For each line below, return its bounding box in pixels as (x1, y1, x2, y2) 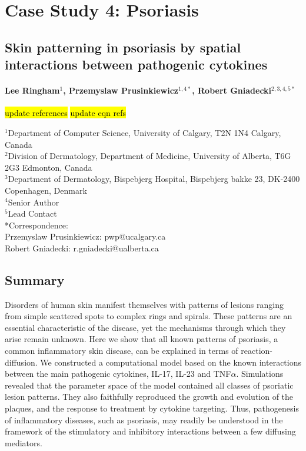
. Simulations (236, 367, 284, 380)
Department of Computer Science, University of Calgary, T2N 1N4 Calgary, (8, 126, 281, 138)
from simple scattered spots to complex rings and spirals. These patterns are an (5, 310, 292, 322)
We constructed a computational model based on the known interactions (40, 356, 302, 368)
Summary (5, 270, 65, 288)
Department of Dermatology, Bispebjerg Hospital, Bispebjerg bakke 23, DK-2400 (8, 173, 300, 185)
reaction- (241, 344, 273, 357)
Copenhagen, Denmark (5, 184, 87, 196)
